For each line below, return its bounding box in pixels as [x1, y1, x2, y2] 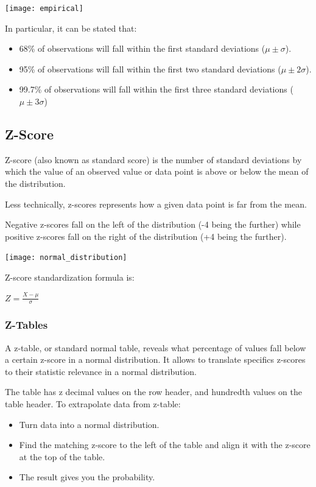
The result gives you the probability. [19, 471, 155, 483]
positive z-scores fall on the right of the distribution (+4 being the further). [5, 229, 287, 242]
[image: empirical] [5, 4, 83, 13]
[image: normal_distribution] [5, 253, 127, 262]
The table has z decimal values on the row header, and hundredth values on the [5, 385, 302, 398]
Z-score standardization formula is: [5, 271, 135, 284]
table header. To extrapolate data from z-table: [5, 398, 181, 410]
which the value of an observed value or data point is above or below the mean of [5, 165, 309, 178]
